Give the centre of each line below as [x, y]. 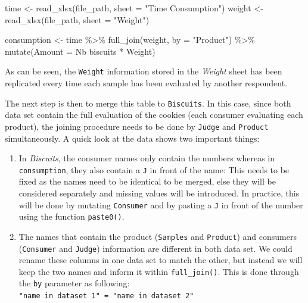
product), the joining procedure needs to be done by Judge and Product [137, 126]
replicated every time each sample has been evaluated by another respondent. [146, 83]
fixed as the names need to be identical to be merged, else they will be [147, 181]
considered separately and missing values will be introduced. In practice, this [159, 193]
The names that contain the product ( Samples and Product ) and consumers [158, 236]
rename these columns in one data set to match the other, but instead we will [161, 260]
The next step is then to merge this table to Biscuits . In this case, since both [148, 103]
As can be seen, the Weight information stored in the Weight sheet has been [144, 71]
